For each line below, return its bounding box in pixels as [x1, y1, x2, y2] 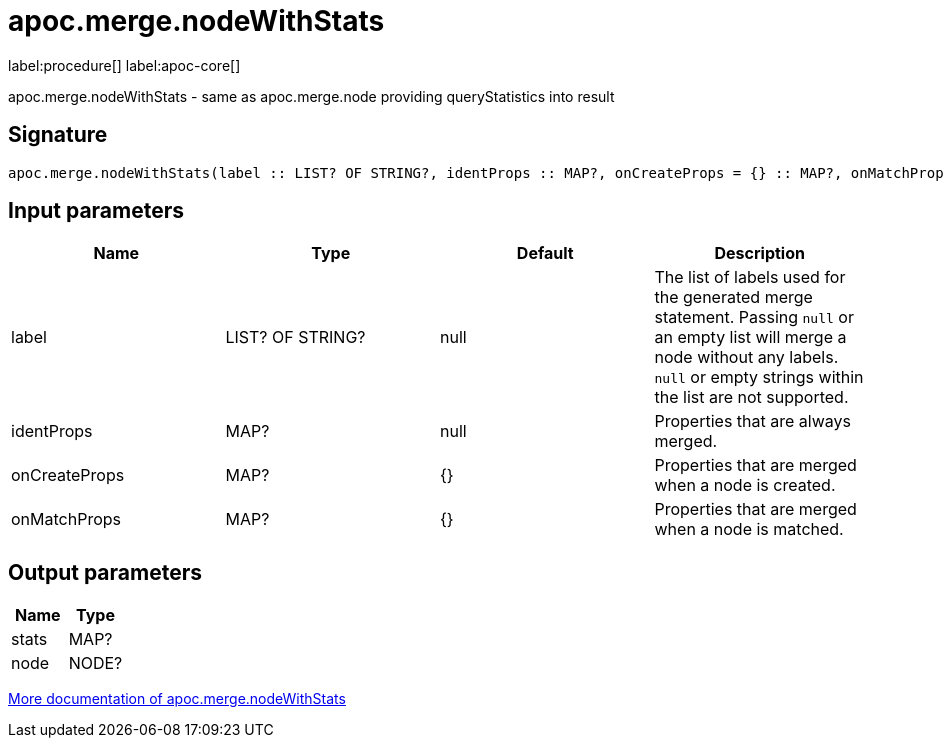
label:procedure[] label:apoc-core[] [8, 56, 241, 74]
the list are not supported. [654, 387, 849, 408]
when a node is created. [654, 475, 836, 496]
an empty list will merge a [654, 327, 847, 348]
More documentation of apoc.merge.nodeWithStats [8, 690, 346, 708]
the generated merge [654, 287, 813, 308]
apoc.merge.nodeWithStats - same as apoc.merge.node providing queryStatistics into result [8, 87, 615, 105]
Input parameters [8, 198, 185, 224]
